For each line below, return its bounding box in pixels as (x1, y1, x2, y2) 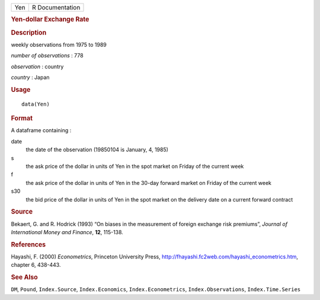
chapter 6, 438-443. (11, 261, 61, 269)
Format (11, 114, 33, 123)
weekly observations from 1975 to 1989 (11, 41, 107, 48)
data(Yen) (21, 101, 50, 107)
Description (11, 28, 47, 37)
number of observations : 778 (11, 52, 84, 59)
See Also (11, 273, 38, 282)
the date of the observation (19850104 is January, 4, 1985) (25, 146, 169, 154)
